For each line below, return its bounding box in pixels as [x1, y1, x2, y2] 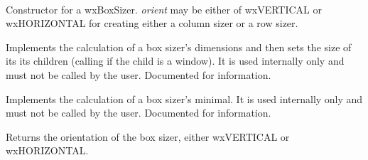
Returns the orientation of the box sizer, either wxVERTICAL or [6, 129, 290, 144]
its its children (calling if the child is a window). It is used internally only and [6, 53, 345, 68]
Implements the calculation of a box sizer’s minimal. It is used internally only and [6, 91, 363, 106]
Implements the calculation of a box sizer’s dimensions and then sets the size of [6, 39, 352, 54]
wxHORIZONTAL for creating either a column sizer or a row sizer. [6, 16, 298, 31]
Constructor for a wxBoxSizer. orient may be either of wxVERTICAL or [6, 1, 322, 16]
